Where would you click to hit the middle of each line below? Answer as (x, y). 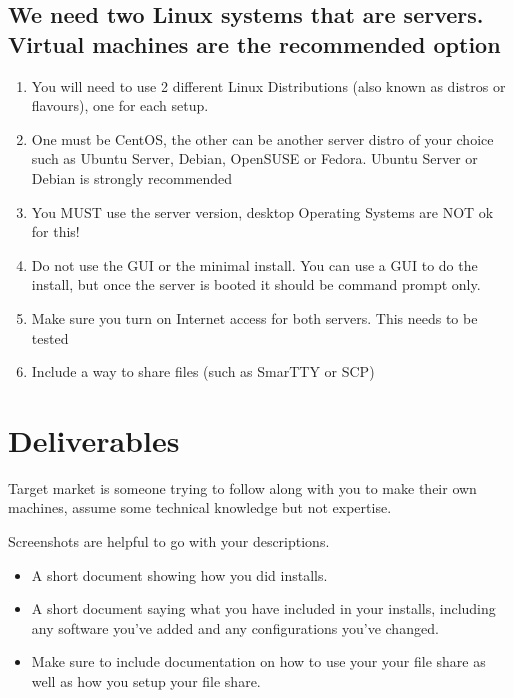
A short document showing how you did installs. (179, 574)
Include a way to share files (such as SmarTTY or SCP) (203, 371)
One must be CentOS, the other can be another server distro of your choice (262, 138)
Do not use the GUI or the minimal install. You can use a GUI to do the (254, 264)
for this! (55, 231)
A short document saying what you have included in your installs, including (263, 608)
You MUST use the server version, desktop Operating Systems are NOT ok (262, 211)
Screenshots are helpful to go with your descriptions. (169, 541)
